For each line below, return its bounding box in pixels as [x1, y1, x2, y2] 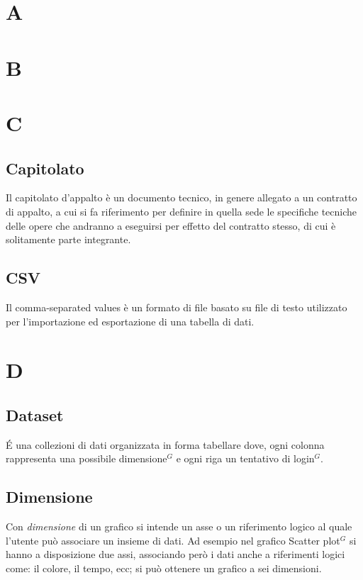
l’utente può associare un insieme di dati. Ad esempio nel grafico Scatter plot [6, 532, 340, 547]
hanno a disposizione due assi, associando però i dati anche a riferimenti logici [6, 547, 345, 562]
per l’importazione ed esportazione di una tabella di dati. [6, 313, 255, 328]
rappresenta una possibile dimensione [6, 451, 167, 466]
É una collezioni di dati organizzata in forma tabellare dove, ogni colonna [6, 437, 325, 452]
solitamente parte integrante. [6, 232, 131, 247]
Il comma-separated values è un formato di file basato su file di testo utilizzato [6, 299, 347, 314]
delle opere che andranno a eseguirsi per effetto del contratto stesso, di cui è [6, 218, 336, 233]
